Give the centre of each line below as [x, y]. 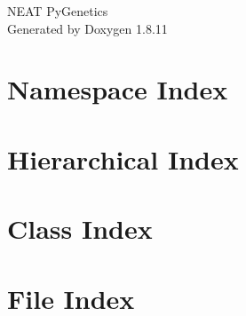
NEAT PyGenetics [58, 11]
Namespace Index [118, 89]
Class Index [80, 229]
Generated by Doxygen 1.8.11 [87, 28]
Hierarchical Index [123, 158]
